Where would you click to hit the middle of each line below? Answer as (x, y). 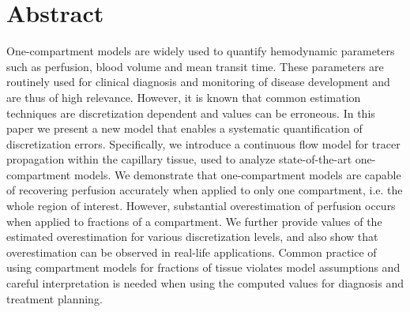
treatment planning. (55, 298)
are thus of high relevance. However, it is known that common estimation (184, 97)
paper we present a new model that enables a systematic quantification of (184, 128)
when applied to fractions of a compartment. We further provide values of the (194, 221)
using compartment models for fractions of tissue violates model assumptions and (203, 267)
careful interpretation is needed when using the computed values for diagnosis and (205, 283)
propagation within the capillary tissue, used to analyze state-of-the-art (179, 159)
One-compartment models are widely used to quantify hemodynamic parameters (201, 51)
